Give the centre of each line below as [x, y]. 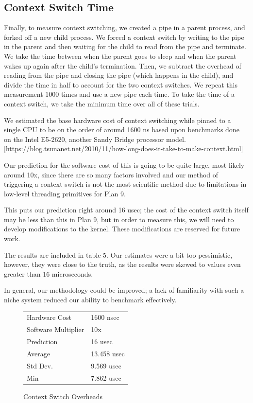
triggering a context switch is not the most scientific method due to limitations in [125, 184]
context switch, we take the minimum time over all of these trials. [102, 103]
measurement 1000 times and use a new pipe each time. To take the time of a [119, 94]
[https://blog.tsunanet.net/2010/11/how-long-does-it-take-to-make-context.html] [124, 149]
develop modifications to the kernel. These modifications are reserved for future [122, 229]
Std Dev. [40, 365]
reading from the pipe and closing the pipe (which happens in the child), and [119, 75]
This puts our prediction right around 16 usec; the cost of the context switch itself [126, 210]
